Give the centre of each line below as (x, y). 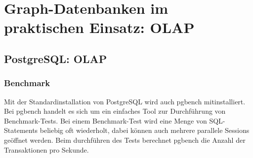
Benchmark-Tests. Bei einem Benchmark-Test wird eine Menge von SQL (113, 120)
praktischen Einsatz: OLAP (99, 27)
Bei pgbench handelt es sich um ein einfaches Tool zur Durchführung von (115, 111)
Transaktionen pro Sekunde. (46, 149)
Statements (21, 130)
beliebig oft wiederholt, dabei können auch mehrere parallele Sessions (145, 130)
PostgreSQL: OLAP (56, 58)
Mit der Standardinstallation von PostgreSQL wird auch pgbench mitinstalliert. (125, 101)
